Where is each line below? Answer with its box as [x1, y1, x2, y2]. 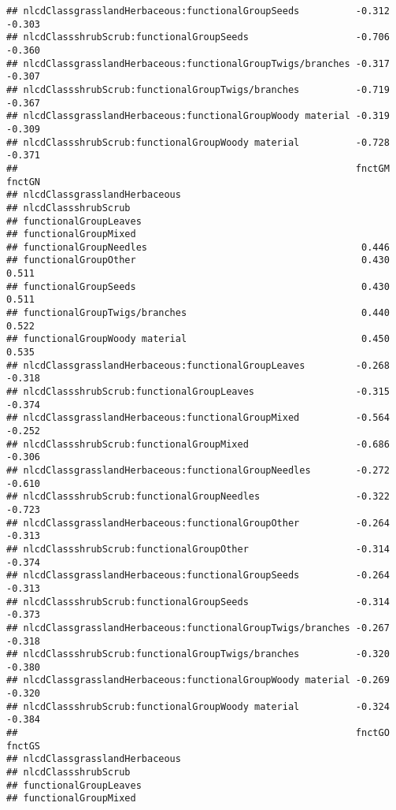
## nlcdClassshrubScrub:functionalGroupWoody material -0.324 [6, 700, 390, 712]
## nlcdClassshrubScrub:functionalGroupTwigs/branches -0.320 [6, 648, 390, 660]
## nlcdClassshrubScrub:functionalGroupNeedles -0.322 [6, 491, 390, 503]
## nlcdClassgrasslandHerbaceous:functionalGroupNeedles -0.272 [6, 464, 390, 476]
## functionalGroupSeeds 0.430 [6, 281, 390, 292]
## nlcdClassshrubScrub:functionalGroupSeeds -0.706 [6, 32, 390, 43]
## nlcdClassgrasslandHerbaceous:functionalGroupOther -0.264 [6, 517, 390, 529]
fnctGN [6, 176, 40, 188]
